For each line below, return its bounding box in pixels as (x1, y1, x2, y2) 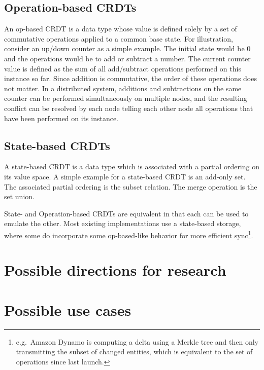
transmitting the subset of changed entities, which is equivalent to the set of (16, 346, 253, 357)
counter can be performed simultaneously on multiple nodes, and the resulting (4, 93, 247, 103)
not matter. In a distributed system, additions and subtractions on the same (4, 83, 242, 93)
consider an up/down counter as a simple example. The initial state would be (4, 43, 245, 54)
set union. (4, 191, 35, 202)
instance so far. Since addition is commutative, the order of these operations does (4, 73, 257, 84)
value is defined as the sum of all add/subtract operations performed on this (4, 63, 241, 73)
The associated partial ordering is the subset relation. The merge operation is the (4, 181, 257, 192)
